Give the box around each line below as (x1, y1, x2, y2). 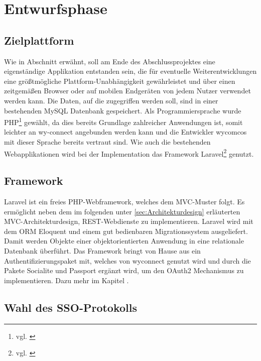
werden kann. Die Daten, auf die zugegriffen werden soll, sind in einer (4, 95, 218, 105)
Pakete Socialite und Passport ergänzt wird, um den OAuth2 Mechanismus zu (4, 265, 244, 276)
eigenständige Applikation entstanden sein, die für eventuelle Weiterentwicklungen (4, 66, 257, 76)
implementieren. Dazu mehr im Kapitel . (4, 275, 129, 285)
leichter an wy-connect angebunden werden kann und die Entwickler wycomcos (4, 127, 247, 137)
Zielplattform (4, 32, 74, 48)
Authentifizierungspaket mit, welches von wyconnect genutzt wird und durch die (4, 255, 251, 266)
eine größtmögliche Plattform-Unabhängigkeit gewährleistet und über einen (4, 75, 235, 86)
